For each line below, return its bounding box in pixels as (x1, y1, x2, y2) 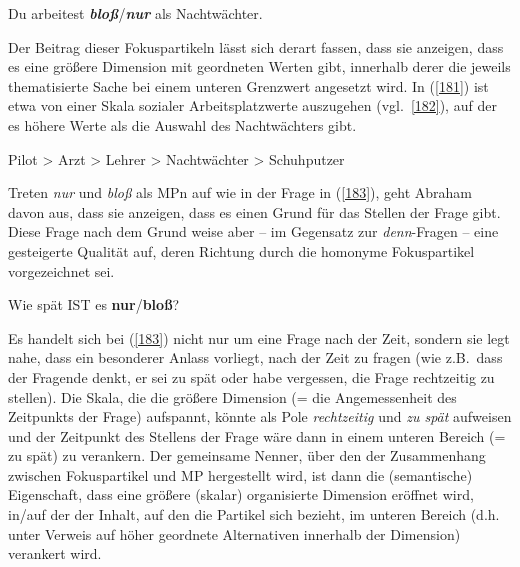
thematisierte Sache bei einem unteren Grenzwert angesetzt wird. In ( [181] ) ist (8, 75, 489, 96)
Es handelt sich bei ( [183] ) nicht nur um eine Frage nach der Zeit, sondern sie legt (8, 327, 510, 348)
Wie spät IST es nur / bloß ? (8, 294, 180, 315)
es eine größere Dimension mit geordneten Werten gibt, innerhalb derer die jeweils (8, 56, 511, 77)
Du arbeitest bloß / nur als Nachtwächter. (8, 3, 263, 23)
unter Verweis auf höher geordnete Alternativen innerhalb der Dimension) (8, 523, 461, 544)
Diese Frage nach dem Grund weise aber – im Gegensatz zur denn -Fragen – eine (8, 221, 499, 242)
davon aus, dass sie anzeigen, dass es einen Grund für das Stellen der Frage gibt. (8, 201, 501, 222)
